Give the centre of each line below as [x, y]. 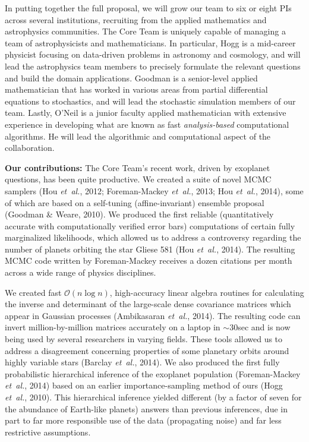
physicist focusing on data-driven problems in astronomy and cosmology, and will [153, 54]
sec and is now [264, 327]
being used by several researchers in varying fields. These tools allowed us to [144, 339]
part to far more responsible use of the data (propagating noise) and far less [143, 420]
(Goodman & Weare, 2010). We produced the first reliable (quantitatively [139, 214]
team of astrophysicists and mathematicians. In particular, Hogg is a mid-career [150, 42]
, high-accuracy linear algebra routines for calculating [207, 292]
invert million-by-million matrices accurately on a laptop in [113, 327]
